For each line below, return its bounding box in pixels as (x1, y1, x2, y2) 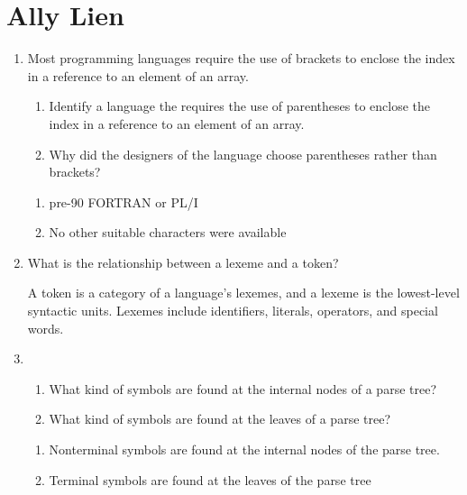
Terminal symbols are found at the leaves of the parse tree (49, 470, 371, 489)
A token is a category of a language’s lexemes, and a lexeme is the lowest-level (27, 283, 460, 302)
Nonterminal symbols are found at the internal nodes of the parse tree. (49, 440, 440, 459)
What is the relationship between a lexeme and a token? (27, 252, 339, 271)
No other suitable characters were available (49, 223, 287, 242)
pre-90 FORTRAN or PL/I (49, 192, 198, 211)
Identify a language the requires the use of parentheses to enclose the (49, 96, 431, 115)
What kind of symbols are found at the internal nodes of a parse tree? (49, 379, 437, 398)
